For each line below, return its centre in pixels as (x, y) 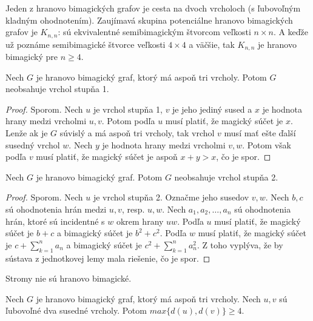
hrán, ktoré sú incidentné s (55, 221)
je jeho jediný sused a (212, 109)
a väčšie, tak (212, 44)
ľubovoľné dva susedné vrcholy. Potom (76, 310)
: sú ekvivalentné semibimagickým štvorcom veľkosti (154, 32)
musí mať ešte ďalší (260, 133)
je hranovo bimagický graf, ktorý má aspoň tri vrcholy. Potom (151, 77)
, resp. (133, 209)
